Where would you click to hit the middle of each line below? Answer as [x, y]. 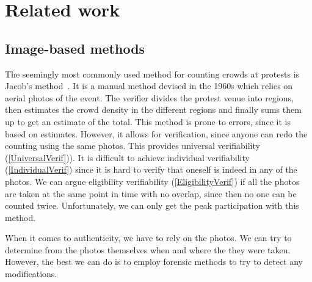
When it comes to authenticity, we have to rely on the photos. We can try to [148, 238]
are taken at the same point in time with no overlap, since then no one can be [151, 193]
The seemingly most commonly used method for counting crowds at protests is [152, 74]
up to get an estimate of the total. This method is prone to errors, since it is [148, 121]
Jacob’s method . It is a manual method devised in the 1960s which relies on [149, 86]
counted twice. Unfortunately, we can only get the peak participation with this [152, 205]
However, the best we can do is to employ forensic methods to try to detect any [154, 262]
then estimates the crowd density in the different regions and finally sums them [153, 110]
